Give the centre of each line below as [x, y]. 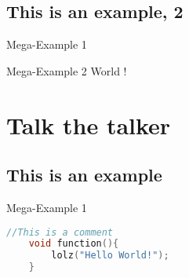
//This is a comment [60, 232]
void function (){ [74, 244]
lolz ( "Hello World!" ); [110, 256]
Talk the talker [89, 124]
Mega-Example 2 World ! [67, 70]
